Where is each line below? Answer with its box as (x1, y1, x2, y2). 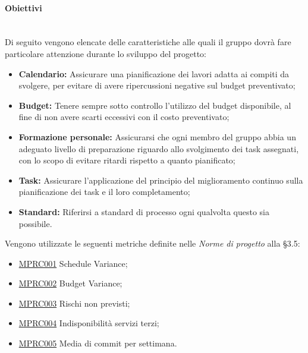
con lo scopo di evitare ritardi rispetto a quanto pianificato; (18, 154, 235, 166)
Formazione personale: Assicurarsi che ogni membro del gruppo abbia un (18, 130, 296, 143)
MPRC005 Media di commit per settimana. (18, 337, 177, 349)
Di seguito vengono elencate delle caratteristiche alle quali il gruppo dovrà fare (5, 36, 291, 48)
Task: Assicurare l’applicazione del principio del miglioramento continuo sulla (18, 174, 303, 186)
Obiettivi (5, 1, 42, 14)
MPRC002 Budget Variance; (18, 277, 122, 289)
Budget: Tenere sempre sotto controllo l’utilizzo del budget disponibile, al (18, 99, 291, 111)
